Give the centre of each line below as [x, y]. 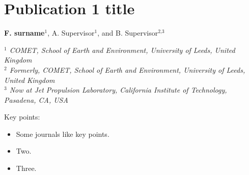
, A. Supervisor [71, 33]
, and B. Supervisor [128, 33]
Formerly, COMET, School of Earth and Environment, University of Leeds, [127, 69]
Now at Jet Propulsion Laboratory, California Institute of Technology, [118, 90]
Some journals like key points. [63, 134]
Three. [26, 168]
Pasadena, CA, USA [36, 99]
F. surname [24, 33]
